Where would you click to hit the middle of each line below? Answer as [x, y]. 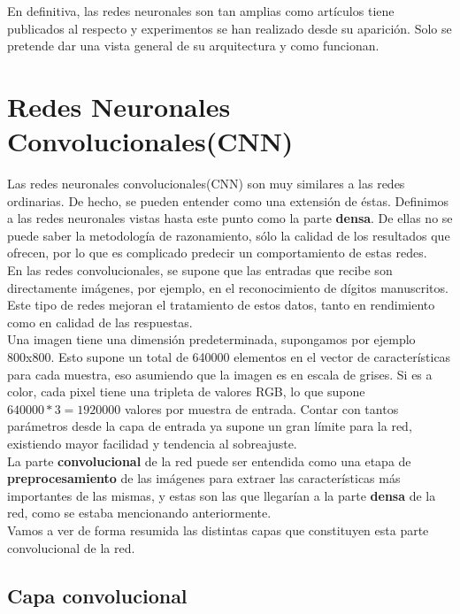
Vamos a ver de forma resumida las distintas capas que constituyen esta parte [218, 530]
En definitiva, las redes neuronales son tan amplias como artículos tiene [201, 11]
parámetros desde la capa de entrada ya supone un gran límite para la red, [210, 426]
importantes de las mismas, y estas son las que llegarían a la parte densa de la [222, 495]
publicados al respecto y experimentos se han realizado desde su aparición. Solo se [230, 28]
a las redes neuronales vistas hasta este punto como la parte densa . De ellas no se [230, 218]
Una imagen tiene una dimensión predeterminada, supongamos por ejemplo [211, 339]
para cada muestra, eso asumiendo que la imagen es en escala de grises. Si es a [220, 374]
